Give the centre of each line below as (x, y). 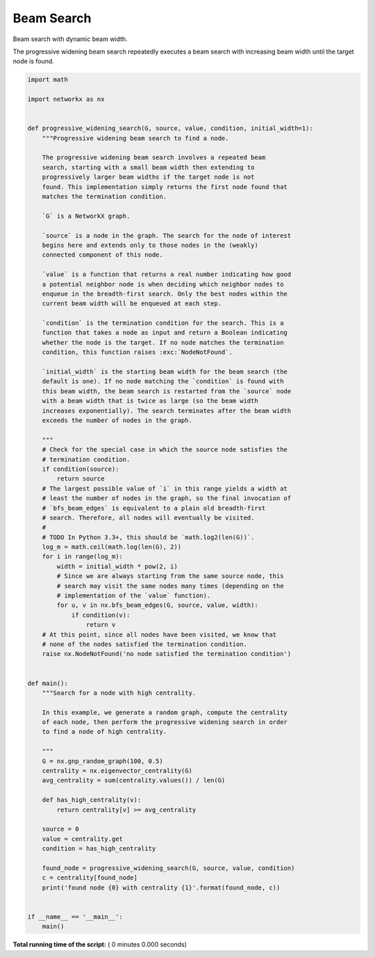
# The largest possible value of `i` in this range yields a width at (165, 488)
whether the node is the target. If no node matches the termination (163, 342)
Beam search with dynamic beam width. (70, 39)
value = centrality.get (82, 839)
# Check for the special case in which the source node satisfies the (165, 450)
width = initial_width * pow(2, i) (117, 566)
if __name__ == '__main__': (75, 917)
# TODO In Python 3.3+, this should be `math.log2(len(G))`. (148, 537)
